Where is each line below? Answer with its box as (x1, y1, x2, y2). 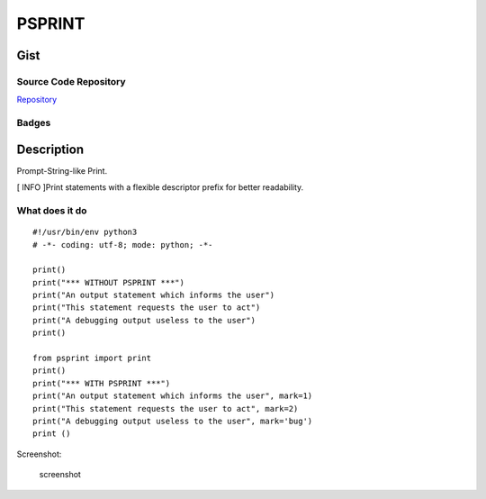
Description (16, 141, 85, 157)
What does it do (16, 204, 87, 216)
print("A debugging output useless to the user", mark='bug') (32, 415, 313, 426)
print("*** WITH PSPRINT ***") (32, 378, 171, 388)
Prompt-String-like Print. (16, 165, 108, 176)
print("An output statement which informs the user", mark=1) (32, 391, 313, 401)
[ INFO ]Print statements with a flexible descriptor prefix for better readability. (16, 182, 304, 193)
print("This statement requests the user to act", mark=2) (32, 404, 299, 413)
